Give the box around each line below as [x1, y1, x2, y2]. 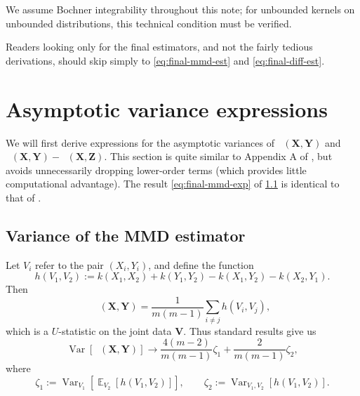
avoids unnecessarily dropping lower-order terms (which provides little [6, 162, 307, 177]
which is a [6, 323, 49, 338]
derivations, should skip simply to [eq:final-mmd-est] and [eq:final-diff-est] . [6, 53, 325, 67]
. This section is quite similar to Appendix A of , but [104, 149, 333, 164]
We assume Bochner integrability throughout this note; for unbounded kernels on [6, 2, 355, 16]
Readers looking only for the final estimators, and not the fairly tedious [6, 39, 313, 54]
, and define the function [148, 257, 254, 272]
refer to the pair [35, 257, 104, 272]
